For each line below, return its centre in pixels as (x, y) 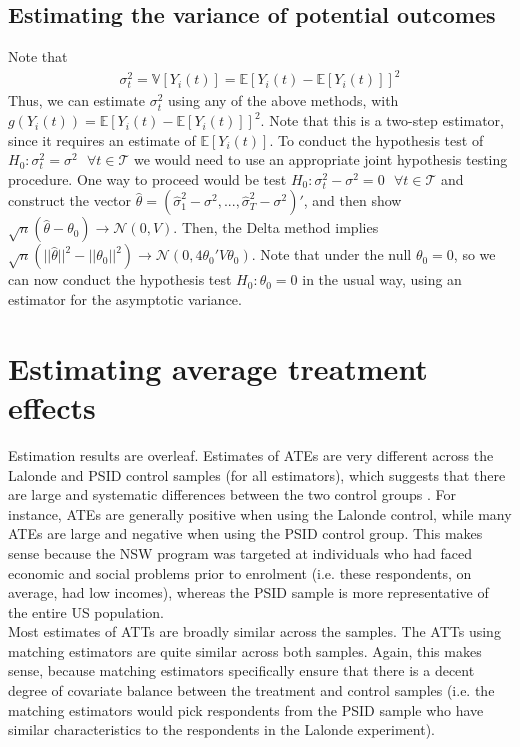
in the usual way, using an (382, 279)
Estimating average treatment (218, 367)
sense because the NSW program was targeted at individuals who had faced (240, 552)
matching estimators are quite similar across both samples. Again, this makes (245, 650)
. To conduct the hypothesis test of (376, 139)
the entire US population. (86, 611)
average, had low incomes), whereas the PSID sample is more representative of (248, 592)
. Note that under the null (331, 254)
